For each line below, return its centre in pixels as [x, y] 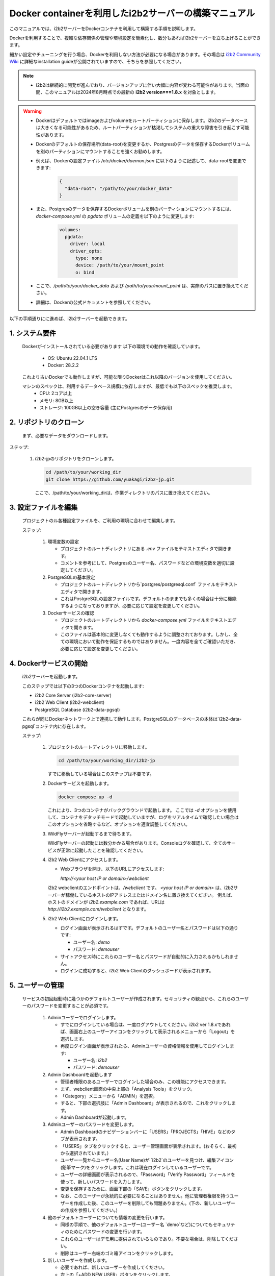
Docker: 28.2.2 [63, 365]
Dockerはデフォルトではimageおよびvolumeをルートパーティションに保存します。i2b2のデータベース [142, 120]
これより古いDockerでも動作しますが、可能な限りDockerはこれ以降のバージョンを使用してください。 [128, 377]
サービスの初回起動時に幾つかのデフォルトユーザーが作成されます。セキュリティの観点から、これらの [129, 998]
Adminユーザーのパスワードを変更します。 [92, 1124]
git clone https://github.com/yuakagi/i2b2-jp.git [110, 479]
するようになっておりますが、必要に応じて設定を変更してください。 [131, 606]
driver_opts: [86, 251]
